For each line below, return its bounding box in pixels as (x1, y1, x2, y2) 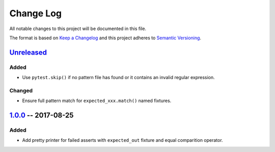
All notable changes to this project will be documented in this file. (9, 26, 147, 32)
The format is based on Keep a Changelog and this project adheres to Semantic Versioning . (9, 35, 201, 41)
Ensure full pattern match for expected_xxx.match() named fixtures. (22, 97, 172, 104)
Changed (9, 87, 33, 94)
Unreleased (9, 48, 47, 57)
